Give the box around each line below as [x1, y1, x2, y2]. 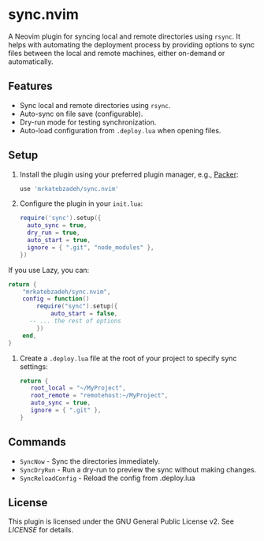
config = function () [22, 295, 90, 303]
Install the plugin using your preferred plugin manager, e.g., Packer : [19, 170, 239, 179]
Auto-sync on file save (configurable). [19, 109, 143, 118]
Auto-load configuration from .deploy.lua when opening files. [19, 125, 221, 135]
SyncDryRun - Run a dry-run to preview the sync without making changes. [19, 465, 257, 474]
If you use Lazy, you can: [8, 265, 90, 274]
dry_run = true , [27, 229, 80, 237]
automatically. [8, 57, 54, 66]
